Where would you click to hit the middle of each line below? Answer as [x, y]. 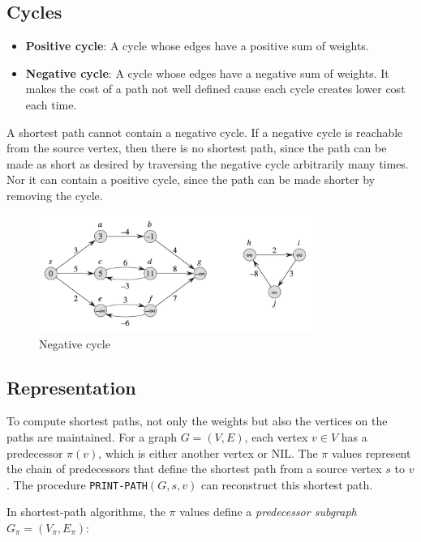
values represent [371, 452]
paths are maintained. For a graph [92, 436]
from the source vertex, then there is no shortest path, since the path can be [197, 148]
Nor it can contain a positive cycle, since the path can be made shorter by [191, 179]
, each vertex [276, 436]
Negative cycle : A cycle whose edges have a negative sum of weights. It [207, 73]
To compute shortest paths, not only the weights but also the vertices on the [197, 421]
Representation [71, 387]
